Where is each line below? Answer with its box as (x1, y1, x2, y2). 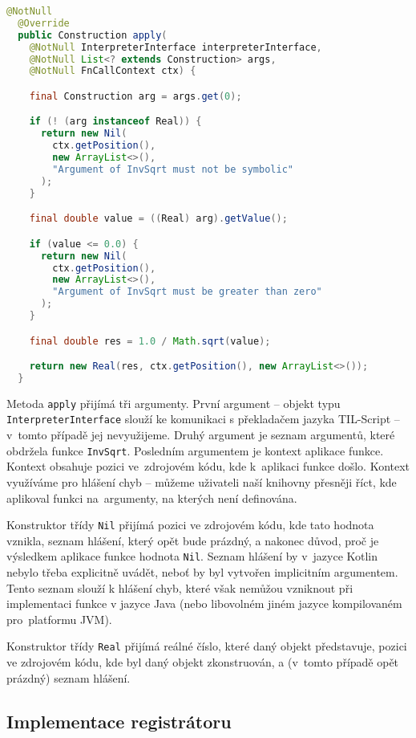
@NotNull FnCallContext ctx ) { (29, 65, 196, 77)
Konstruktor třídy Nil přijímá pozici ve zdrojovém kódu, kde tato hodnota (6, 516, 374, 533)
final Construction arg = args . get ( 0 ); (29, 90, 242, 102)
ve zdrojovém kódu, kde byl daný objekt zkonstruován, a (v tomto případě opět (6, 654, 399, 671)
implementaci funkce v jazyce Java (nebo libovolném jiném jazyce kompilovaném (6, 595, 402, 612)
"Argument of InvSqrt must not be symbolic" (52, 163, 293, 175)
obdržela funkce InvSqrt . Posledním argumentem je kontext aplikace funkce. (6, 442, 384, 459)
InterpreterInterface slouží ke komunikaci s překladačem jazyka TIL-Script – (6, 410, 400, 427)
